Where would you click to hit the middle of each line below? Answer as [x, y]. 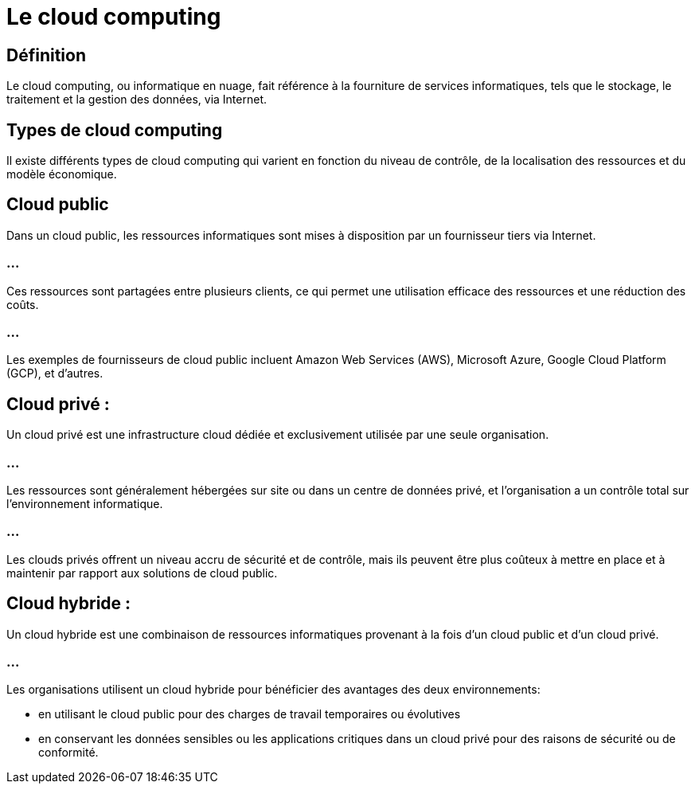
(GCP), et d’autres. [55, 373]
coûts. [23, 304]
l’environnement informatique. [85, 503]
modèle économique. [62, 174]
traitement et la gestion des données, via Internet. [137, 100]
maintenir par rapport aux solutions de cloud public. [142, 573]
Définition [46, 55]
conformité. [68, 753]
